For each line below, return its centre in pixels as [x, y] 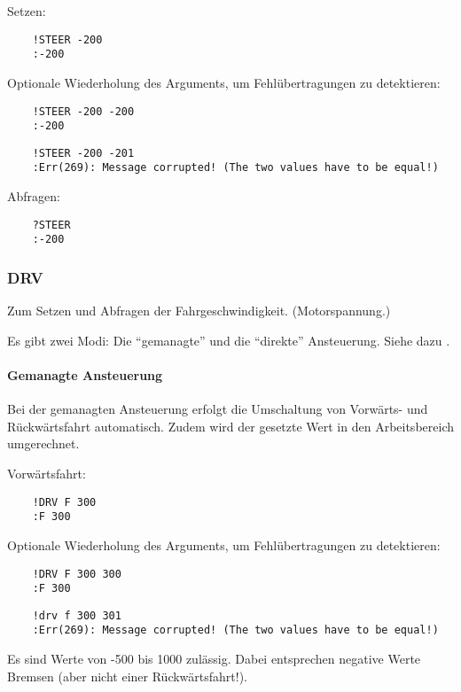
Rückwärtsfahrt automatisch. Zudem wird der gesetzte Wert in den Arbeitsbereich [230, 426]
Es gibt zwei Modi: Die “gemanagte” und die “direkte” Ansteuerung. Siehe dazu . [229, 340]
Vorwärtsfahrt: [47, 474]
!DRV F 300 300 [77, 574]
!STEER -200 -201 [83, 153]
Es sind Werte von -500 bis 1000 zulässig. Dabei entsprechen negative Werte [214, 659]
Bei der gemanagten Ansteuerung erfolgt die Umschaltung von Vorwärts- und [218, 409]
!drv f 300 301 [77, 615]
